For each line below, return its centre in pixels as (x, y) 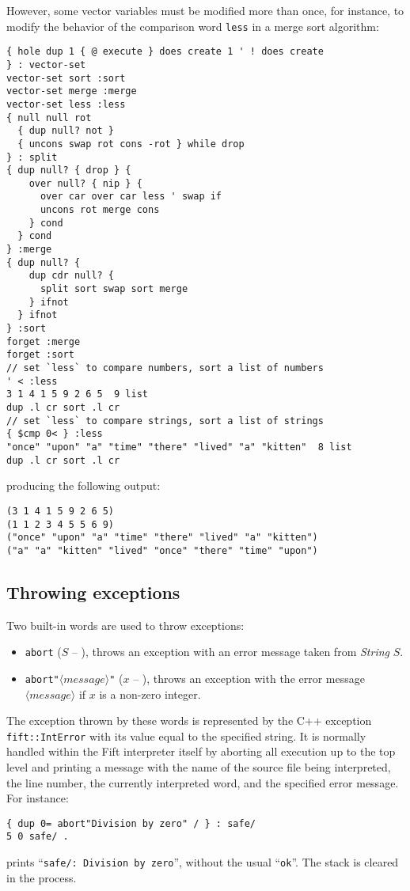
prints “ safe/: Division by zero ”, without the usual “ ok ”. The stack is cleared (203, 862)
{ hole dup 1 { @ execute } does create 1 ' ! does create (165, 52)
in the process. (42, 877)
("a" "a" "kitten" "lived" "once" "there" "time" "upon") (162, 550)
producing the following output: (84, 485)
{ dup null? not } (66, 131)
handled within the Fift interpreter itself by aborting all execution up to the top (201, 751)
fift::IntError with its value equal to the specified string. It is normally (186, 736)
